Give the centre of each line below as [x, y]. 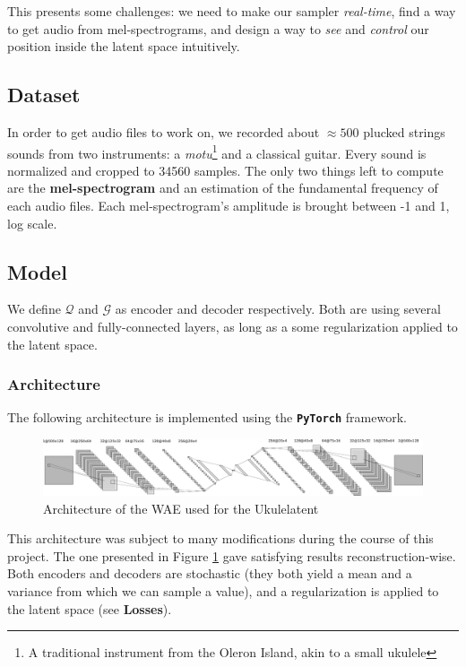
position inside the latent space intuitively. [124, 46]
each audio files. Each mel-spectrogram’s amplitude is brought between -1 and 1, [229, 206]
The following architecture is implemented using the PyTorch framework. [207, 417]
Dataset [44, 95]
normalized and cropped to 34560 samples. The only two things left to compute [225, 170]
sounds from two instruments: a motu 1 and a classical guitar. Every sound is [217, 152]
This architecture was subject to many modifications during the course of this [220, 538]
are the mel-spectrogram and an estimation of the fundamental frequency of [223, 188]
